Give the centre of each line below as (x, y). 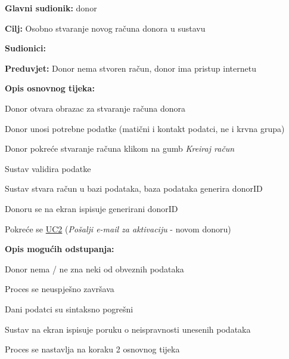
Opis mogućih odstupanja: (60, 249)
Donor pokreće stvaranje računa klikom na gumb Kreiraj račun (120, 148)
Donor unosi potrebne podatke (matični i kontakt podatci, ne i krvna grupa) (145, 128)
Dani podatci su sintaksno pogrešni (69, 309)
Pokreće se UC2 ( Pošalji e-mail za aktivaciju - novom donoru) (118, 228)
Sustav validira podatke (48, 168)
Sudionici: (25, 48)
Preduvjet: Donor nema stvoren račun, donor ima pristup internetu (130, 68)
